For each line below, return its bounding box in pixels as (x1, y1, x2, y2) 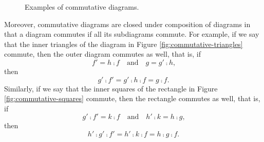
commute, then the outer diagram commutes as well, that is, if (4, 49, 201, 59)
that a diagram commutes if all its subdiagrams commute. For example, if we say (4, 29, 259, 39)
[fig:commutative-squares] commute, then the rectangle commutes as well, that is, (4, 93, 260, 104)
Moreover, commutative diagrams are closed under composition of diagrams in (4, 18, 251, 29)
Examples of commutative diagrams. (25, 2, 139, 12)
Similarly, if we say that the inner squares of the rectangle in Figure (4, 83, 218, 93)
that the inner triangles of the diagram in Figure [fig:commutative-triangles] (4, 38, 243, 49)
